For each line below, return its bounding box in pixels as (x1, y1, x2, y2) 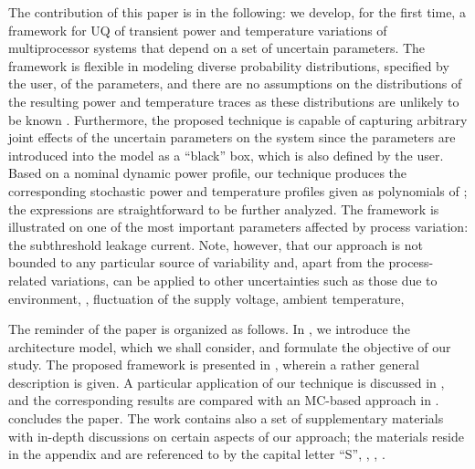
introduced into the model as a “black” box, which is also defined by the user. (8, 145, 444, 164)
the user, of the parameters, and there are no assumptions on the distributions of (8, 74, 462, 93)
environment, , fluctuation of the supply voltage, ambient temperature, (8, 288, 405, 307)
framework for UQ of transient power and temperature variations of (8, 20, 387, 39)
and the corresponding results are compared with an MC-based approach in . (8, 391, 439, 410)
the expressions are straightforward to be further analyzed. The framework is (8, 199, 439, 218)
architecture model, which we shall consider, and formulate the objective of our (8, 337, 451, 356)
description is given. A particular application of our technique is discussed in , (8, 372, 445, 391)
